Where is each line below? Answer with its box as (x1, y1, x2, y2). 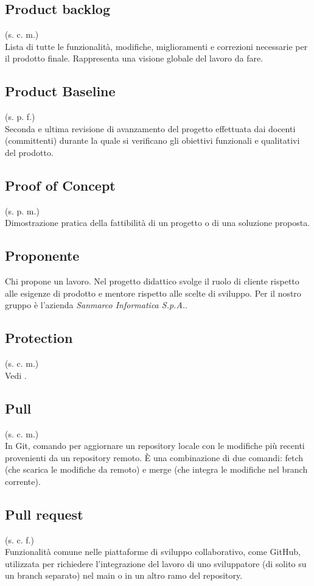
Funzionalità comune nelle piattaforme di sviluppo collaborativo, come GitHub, (5, 545, 301, 558)
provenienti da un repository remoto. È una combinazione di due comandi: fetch (5, 451, 304, 464)
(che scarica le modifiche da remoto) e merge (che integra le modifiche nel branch (5, 463, 308, 476)
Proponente (5, 246, 80, 265)
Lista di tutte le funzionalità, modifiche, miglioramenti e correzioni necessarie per (5, 40, 308, 52)
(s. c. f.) (5, 533, 34, 546)
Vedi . (5, 369, 27, 381)
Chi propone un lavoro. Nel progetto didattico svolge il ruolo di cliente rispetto (5, 275, 299, 288)
